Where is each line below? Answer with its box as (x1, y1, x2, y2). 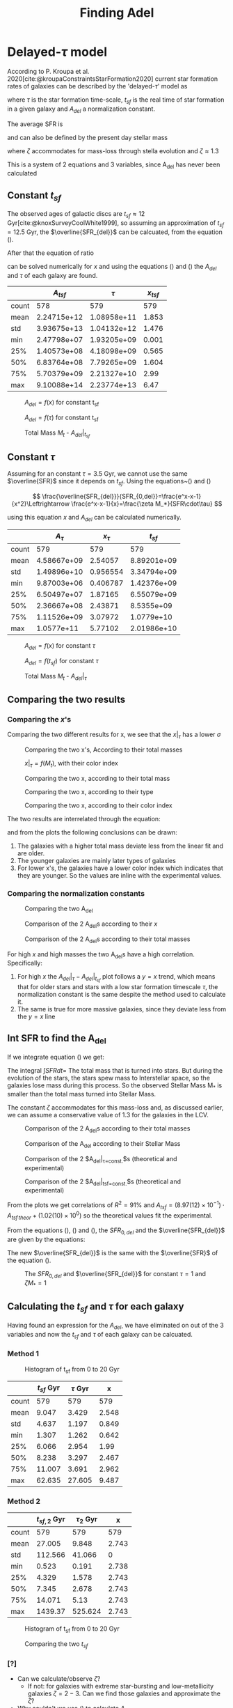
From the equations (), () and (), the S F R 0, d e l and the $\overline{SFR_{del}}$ (7, 1226, 225, 1236)
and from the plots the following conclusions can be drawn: (7, 828, 177, 837)
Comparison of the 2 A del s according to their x (24, 919, 158, 929)
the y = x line (17, 1012, 56, 1020)
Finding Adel (79, 5, 154, 21)
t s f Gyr (37, 1383, 61, 1394)
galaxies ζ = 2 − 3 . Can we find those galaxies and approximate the (27, 1689, 221, 1698)
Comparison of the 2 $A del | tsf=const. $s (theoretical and (24, 1177, 182, 1187)
